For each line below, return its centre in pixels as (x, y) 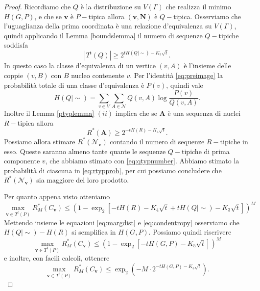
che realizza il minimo (198, 6)
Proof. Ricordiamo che (37, 6)
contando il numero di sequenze (157, 141)
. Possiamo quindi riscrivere (190, 232)
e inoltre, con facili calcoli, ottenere (57, 258)
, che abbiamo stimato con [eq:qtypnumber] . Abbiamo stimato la (142, 161)
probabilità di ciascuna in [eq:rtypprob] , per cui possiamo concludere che (113, 170)
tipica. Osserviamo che (207, 16)
